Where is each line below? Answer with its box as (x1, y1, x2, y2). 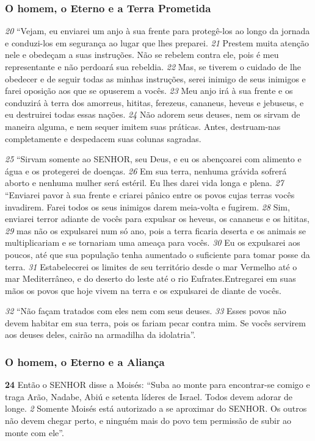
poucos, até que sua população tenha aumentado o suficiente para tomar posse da (5, 248, 310, 260)
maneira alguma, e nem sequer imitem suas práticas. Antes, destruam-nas (5, 120, 281, 132)
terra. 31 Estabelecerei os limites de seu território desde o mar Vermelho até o (5, 260, 297, 273)
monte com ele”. (5, 426, 64, 439)
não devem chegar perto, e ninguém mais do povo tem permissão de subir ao (5, 414, 292, 427)
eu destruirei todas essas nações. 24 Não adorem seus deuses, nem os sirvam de (5, 108, 300, 121)
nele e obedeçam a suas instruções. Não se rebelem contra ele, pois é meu (5, 48, 279, 61)
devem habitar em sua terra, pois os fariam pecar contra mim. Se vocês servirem (5, 316, 306, 329)
